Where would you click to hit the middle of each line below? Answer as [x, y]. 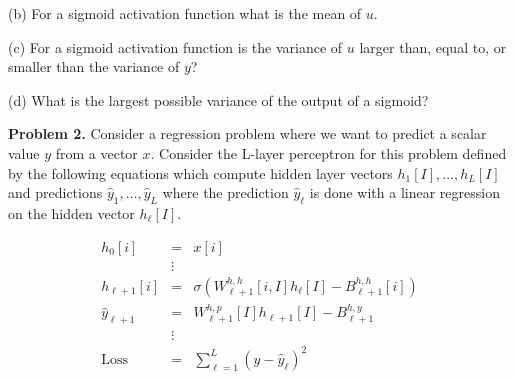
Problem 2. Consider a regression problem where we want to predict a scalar [247, 133]
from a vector [96, 152]
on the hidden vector [71, 212]
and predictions [55, 192]
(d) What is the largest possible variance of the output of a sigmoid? [218, 99]
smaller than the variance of [94, 66]
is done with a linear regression [404, 192]
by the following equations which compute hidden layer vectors [200, 172]
